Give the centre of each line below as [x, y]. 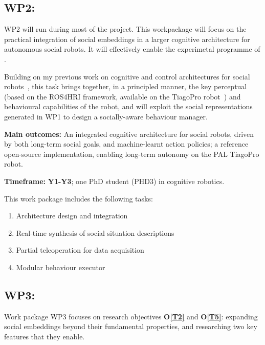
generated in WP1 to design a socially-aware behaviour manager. [106, 116]
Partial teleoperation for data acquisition [80, 250]
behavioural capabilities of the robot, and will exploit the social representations [128, 106]
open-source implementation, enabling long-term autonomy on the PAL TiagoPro [132, 154]
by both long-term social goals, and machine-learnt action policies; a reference [126, 144]
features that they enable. [45, 336]
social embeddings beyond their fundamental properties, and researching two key [131, 326]
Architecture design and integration [72, 216]
